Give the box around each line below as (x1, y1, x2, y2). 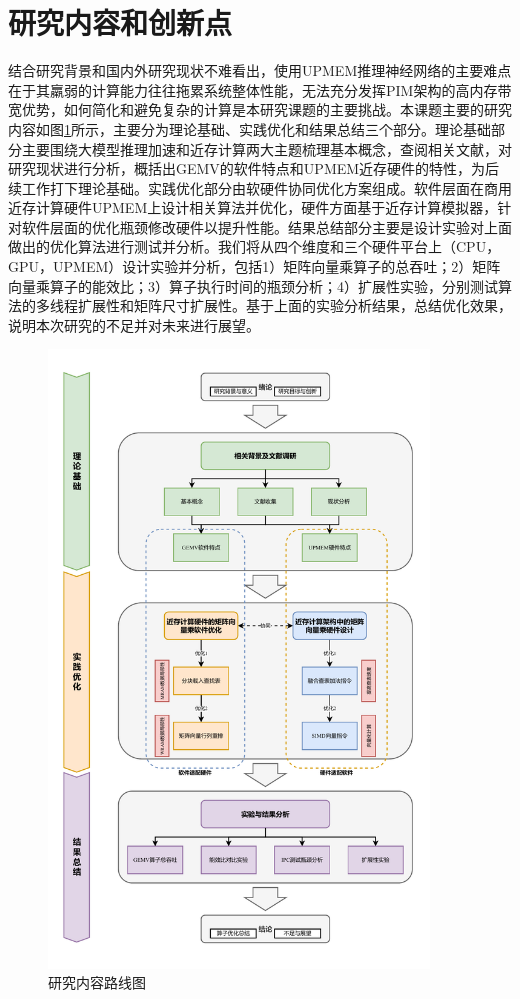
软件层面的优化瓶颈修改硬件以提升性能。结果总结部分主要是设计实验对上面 (21, 216, 512, 237)
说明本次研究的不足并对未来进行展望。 (8, 314, 260, 335)
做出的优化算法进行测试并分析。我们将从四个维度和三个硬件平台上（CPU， (8, 236, 501, 257)
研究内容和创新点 (8, 2, 233, 43)
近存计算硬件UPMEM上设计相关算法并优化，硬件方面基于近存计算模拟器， (8, 197, 498, 218)
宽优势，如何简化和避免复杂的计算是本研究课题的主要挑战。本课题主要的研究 (8, 99, 512, 120)
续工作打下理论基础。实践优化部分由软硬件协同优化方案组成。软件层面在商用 (8, 177, 512, 198)
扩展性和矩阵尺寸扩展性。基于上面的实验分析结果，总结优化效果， (77, 295, 512, 316)
